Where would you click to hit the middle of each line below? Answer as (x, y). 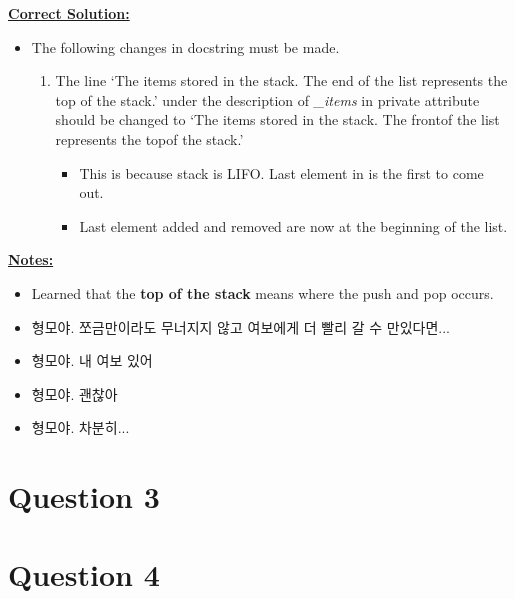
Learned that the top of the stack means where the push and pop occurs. (262, 292)
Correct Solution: (69, 13)
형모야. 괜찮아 (74, 393)
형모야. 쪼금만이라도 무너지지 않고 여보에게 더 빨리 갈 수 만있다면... (240, 326)
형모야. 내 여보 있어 (92, 360)
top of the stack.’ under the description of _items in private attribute (267, 99)
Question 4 (84, 574)
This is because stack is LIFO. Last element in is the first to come (281, 172)
